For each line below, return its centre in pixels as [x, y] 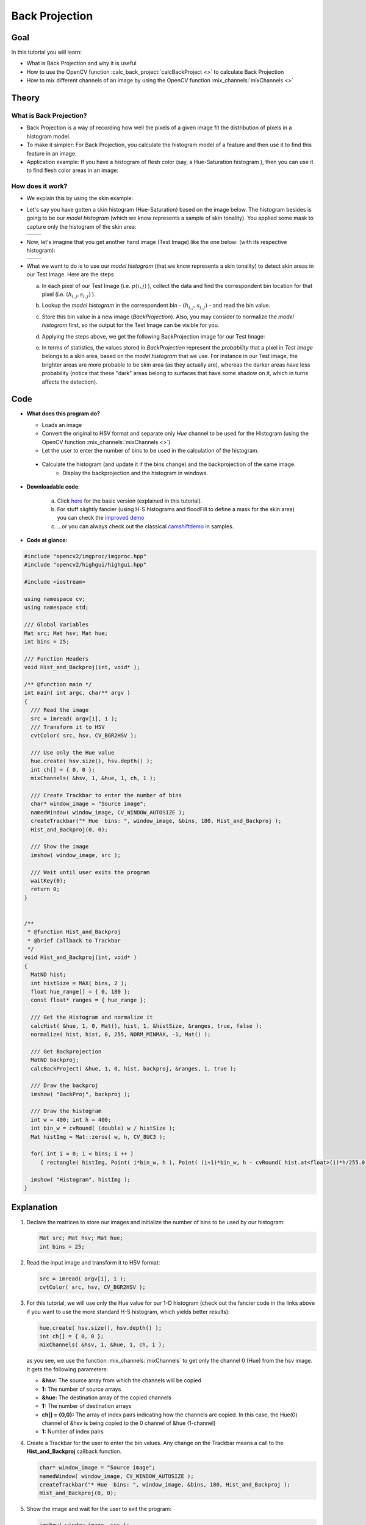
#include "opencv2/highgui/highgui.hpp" [85, 565]
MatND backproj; [55, 1060]
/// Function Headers [56, 658]
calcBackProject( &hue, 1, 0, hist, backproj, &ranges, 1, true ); [134, 1068]
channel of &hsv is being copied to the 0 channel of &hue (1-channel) [129, 1423]
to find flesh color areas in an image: [73, 170]
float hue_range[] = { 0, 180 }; [81, 992]
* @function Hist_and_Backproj [74, 932]
